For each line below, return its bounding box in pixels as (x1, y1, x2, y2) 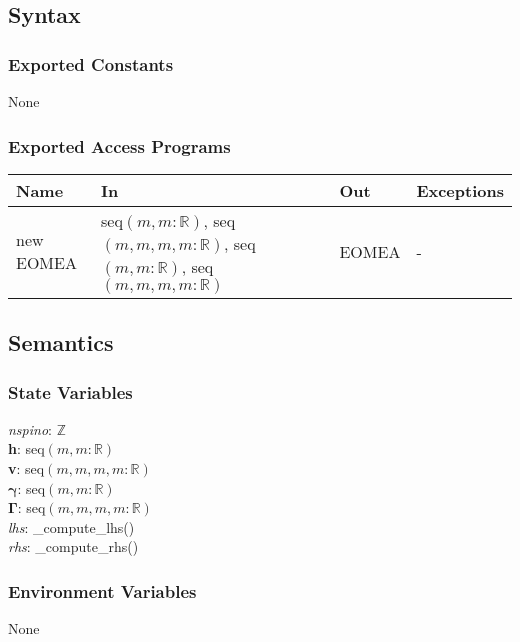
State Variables (8, 379, 133, 404)
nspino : (8, 418, 52, 439)
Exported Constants (8, 51, 174, 76)
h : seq (8, 438, 45, 459)
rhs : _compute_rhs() (8, 536, 139, 557)
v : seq (8, 458, 45, 478)
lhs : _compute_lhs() (8, 516, 135, 537)
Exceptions (416, 178, 504, 202)
